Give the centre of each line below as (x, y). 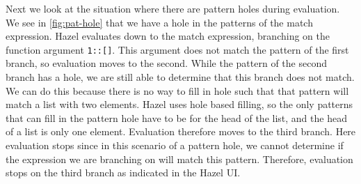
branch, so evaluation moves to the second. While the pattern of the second (166, 63)
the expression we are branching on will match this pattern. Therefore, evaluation (179, 159)
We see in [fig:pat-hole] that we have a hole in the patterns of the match (159, 22)
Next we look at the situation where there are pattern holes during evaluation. (173, 8)
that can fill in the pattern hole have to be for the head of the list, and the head (176, 117)
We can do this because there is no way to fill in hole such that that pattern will (177, 90)
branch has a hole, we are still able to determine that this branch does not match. (180, 77)
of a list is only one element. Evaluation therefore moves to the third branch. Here (181, 131)
